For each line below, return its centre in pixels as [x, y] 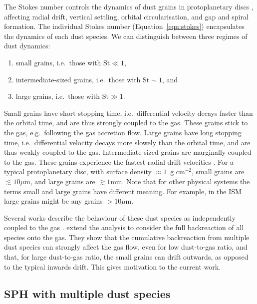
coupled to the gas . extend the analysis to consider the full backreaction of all [124, 227]
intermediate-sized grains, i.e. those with [78, 79]
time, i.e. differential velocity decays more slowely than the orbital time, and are [127, 142]
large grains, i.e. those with [58, 96]
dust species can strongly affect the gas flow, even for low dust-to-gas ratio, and [126, 247]
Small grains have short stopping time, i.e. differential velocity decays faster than [128, 113]
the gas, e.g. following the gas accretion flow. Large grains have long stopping [123, 132]
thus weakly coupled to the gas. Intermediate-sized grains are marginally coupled [128, 152]
